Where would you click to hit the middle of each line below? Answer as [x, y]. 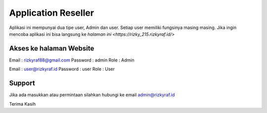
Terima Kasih [22, 104]
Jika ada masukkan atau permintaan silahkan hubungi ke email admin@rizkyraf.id [92, 95]
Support [22, 83]
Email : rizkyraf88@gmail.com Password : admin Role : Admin [72, 60]
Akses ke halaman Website [52, 48]
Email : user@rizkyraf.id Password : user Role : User [62, 69]
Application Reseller [51, 13]
